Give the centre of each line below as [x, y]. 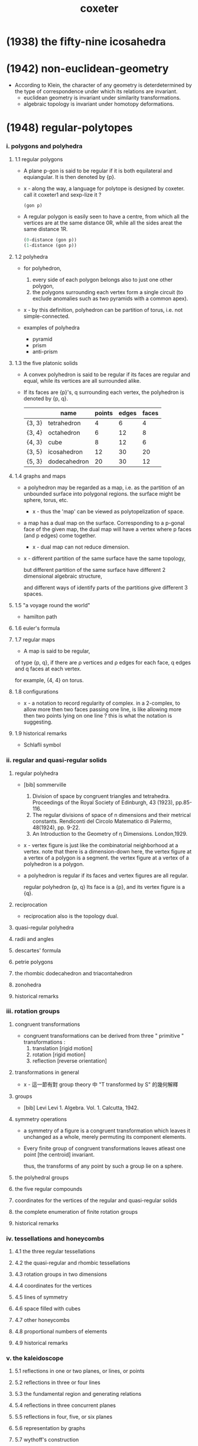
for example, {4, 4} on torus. [49, 680]
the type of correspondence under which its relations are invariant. [96, 92]
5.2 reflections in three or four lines [57, 1383]
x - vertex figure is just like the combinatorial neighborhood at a [101, 845]
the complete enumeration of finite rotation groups [76, 1211]
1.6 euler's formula [37, 628]
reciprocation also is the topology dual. [71, 916]
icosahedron [65, 452]
